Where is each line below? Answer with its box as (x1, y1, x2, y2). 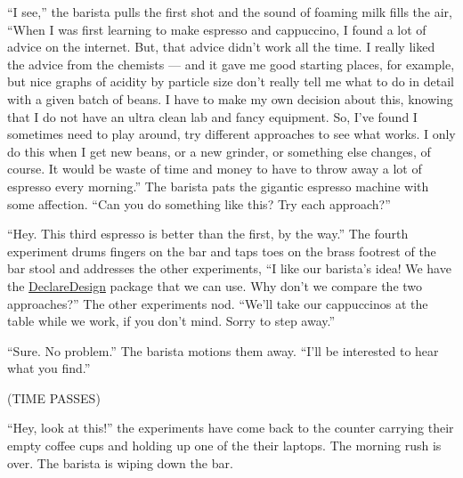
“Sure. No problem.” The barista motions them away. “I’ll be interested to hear (7, 341, 439, 360)
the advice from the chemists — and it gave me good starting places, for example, (7, 54, 455, 73)
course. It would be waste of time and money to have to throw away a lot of (7, 159, 422, 178)
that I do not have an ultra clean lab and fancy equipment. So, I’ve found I (7, 107, 418, 126)
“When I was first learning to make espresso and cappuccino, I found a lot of (7, 20, 426, 38)
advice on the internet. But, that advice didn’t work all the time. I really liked (7, 37, 435, 56)
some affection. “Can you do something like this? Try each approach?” (7, 194, 391, 213)
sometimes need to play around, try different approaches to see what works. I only (7, 125, 456, 143)
